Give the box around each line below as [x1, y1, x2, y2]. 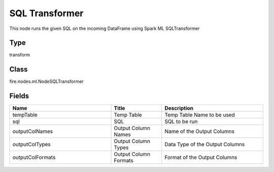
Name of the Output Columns [164, 128, 234, 135]
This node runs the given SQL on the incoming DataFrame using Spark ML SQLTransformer [9, 25, 200, 31]
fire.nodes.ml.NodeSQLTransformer [9, 79, 84, 85]
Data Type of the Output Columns [164, 141, 245, 148]
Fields [9, 92, 29, 100]
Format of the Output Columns [164, 154, 237, 161]
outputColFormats [12, 154, 56, 161]
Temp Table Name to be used [164, 112, 235, 119]
